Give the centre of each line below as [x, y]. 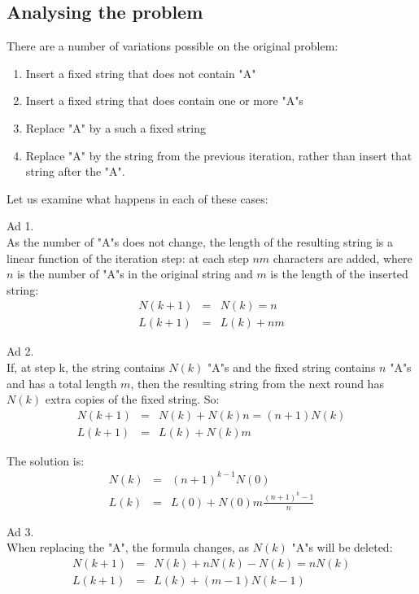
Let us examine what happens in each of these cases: [137, 198]
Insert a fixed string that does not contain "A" [141, 73]
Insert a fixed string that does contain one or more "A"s [164, 100]
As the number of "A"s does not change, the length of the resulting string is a [200, 241]
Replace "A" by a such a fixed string [116, 127]
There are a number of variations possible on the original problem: [172, 46]
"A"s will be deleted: [342, 547]
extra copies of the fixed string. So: [132, 399]
